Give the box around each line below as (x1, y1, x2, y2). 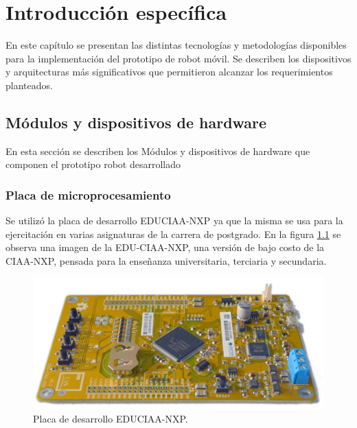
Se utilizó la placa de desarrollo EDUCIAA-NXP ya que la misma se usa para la (5, 213, 343, 228)
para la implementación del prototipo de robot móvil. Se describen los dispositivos (5, 51, 352, 65)
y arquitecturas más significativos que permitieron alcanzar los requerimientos (5, 64, 333, 79)
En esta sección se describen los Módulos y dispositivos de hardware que (5, 143, 310, 158)
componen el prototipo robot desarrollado (5, 157, 181, 171)
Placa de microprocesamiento (5, 186, 171, 203)
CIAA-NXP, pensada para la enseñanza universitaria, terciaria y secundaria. (5, 253, 327, 267)
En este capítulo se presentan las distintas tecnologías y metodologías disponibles (5, 38, 347, 52)
